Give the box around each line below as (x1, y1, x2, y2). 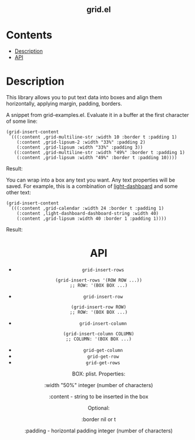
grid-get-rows (86, 360, 120, 366)
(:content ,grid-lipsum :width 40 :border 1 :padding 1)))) (16, 216, 167, 222)
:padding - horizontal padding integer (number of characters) (24, 427, 173, 434)
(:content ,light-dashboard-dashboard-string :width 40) (16, 211, 159, 217)
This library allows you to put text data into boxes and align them (6, 94, 163, 101)
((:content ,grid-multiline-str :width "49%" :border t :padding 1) (14, 150, 185, 156)
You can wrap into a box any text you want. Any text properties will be (6, 176, 175, 184)
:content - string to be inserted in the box (49, 393, 149, 400)
